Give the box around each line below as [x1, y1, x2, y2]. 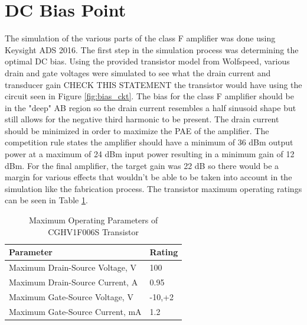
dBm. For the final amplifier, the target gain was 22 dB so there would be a [5, 159, 279, 171]
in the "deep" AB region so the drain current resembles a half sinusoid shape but [5, 101, 296, 113]
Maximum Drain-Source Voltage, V [9, 261, 137, 274]
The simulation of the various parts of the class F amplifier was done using [5, 32, 276, 44]
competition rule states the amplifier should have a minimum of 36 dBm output [5, 136, 293, 148]
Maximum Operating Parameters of [29, 214, 158, 226]
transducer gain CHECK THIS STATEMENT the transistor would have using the [5, 78, 302, 90]
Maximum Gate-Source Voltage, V [9, 290, 133, 303]
